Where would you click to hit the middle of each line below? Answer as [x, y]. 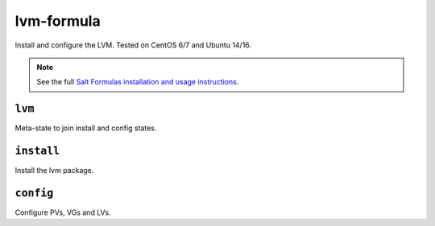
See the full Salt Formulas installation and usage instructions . [138, 82]
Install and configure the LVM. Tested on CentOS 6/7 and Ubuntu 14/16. [133, 45]
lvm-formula [58, 21]
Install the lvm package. [54, 171]
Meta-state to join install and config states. [86, 128]
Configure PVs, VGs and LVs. [63, 212]
